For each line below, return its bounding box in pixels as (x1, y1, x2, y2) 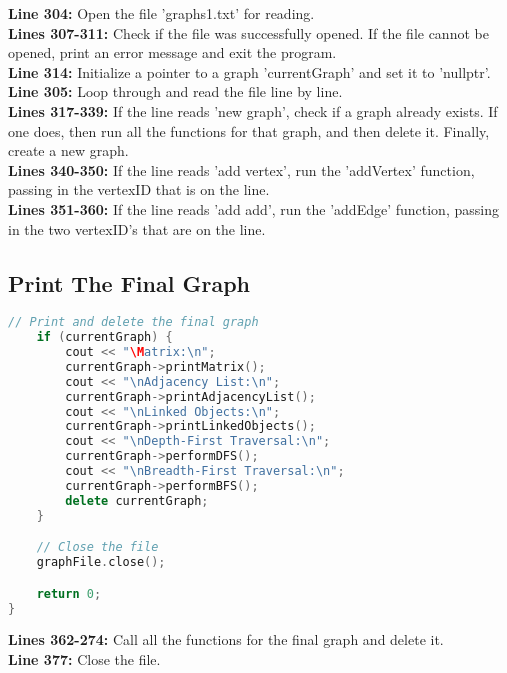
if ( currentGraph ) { (36, 330, 173, 345)
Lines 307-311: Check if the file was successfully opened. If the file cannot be (8, 22, 489, 43)
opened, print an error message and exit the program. (8, 42, 337, 63)
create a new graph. (8, 140, 129, 161)
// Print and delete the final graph (8, 315, 259, 330)
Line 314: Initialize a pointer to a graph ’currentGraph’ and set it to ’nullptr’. (8, 61, 491, 82)
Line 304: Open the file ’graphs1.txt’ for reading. (8, 3, 315, 23)
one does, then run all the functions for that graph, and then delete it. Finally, (8, 120, 490, 141)
